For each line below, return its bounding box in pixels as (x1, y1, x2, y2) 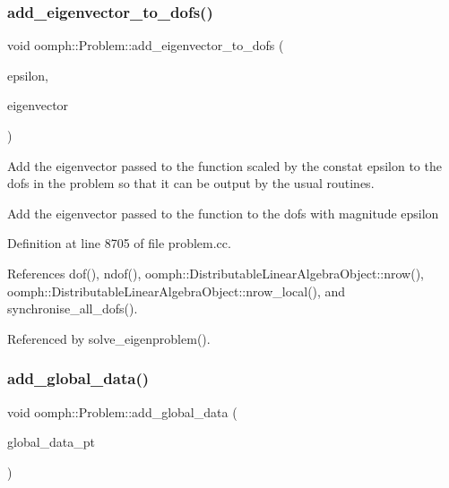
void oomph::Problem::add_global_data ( (7, 402, 237, 421)
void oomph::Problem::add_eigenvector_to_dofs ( (7, 36, 284, 55)
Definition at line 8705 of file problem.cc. (7, 234, 231, 253)
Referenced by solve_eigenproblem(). (7, 329, 211, 347)
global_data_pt (7, 432, 96, 451)
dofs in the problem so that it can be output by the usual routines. (7, 174, 375, 193)
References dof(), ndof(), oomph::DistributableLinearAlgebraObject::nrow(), (7, 263, 424, 282)
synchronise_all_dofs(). (7, 299, 138, 318)
